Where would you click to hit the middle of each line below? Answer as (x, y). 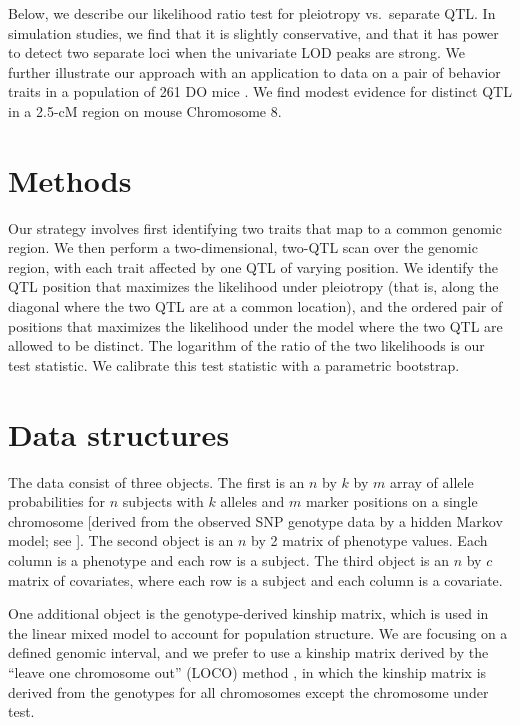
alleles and (252, 501)
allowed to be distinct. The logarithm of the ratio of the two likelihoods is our (246, 345)
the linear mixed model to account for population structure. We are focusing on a (258, 632)
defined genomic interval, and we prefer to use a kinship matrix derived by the (248, 652)
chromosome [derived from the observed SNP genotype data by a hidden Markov (255, 520)
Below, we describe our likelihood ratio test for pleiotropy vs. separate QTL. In (252, 13)
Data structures (119, 433)
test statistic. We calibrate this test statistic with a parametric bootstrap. (234, 364)
